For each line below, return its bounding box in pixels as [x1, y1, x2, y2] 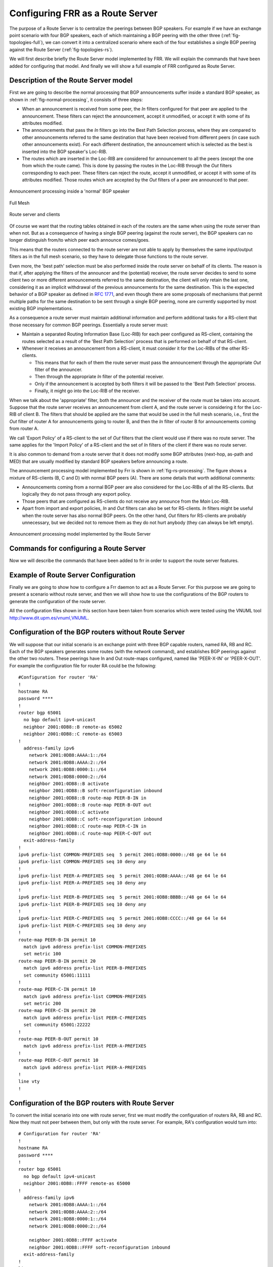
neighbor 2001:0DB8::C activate [28, 809, 109, 815]
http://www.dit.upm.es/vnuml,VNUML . [9, 615, 89, 621]
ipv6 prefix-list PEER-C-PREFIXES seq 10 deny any [18, 922, 147, 928]
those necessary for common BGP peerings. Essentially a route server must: [9, 322, 169, 328]
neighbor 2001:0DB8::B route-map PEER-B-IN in [28, 795, 147, 801]
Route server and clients [9, 211, 60, 217]
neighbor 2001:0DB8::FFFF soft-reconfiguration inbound [28, 1244, 170, 1250]
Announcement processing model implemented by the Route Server [9, 531, 151, 537]
